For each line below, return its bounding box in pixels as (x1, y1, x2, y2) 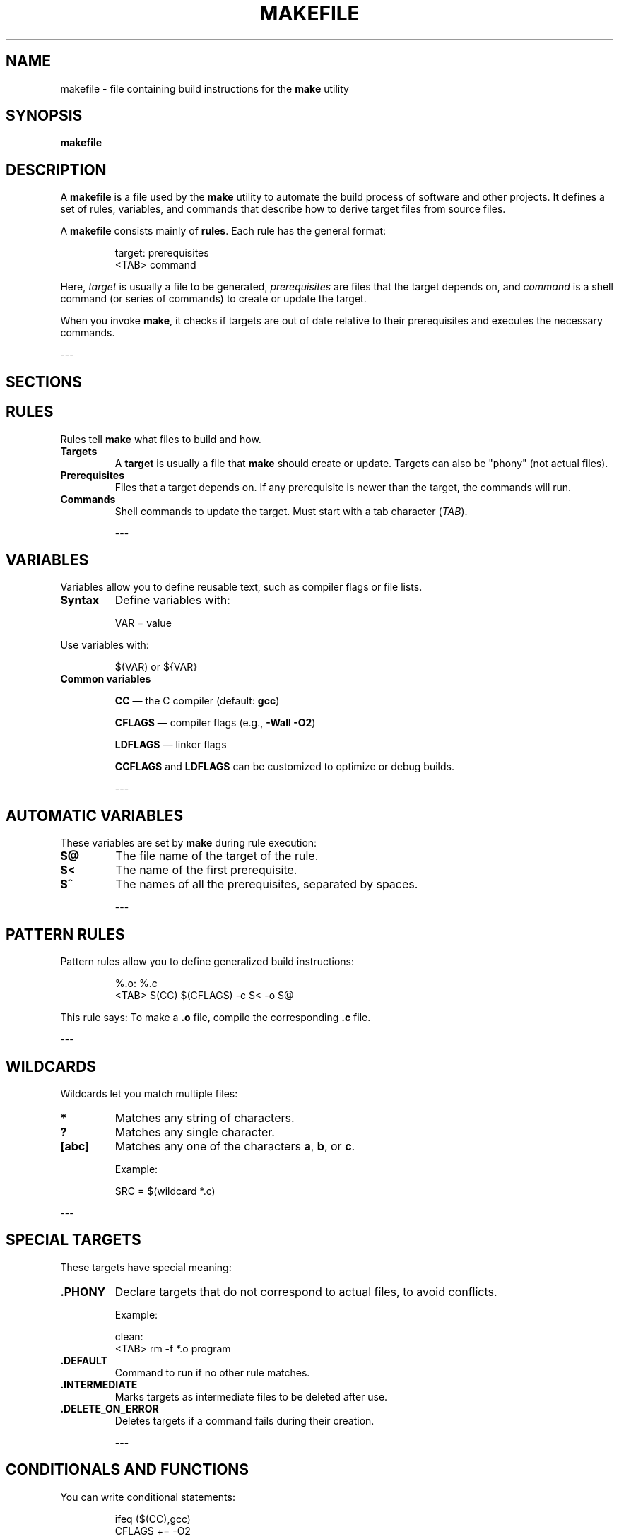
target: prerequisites (114, 247, 209, 259)
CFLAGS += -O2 (114, 1524, 191, 1537)
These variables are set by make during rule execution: (60, 837, 317, 849)
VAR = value (114, 617, 172, 630)
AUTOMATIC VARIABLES (6, 806, 184, 825)
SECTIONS (6, 372, 82, 391)
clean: (114, 1330, 143, 1343)
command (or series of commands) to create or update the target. (60, 293, 367, 305)
